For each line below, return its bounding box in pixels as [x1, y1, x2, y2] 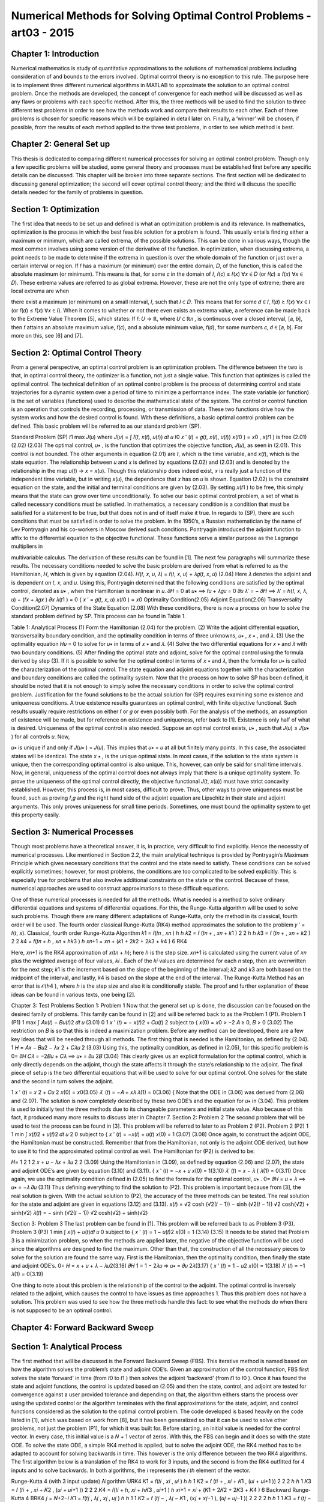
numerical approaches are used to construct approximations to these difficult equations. [11, 885, 230, 892]
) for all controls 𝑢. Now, [11, 733, 70, 740]
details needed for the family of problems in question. [11, 189, 144, 196]
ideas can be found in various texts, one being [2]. [11, 991, 136, 998]
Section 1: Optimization [11, 204, 100, 214]
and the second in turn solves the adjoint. [11, 1077, 114, 1084]
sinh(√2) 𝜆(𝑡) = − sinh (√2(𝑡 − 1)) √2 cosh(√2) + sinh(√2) [11, 1209, 148, 1216]
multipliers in [11, 543, 43, 550]
